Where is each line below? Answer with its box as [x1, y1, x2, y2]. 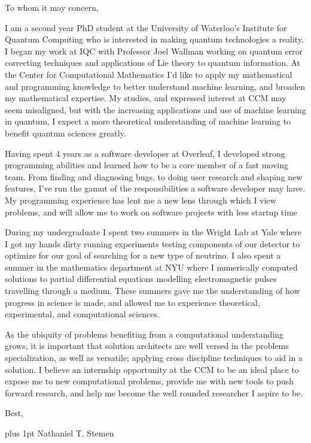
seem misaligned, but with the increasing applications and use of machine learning [5, 103, 306, 116]
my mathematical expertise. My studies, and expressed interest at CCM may [5, 92, 286, 104]
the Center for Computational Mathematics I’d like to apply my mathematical [5, 68, 292, 80]
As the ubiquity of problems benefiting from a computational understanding [5, 327, 283, 340]
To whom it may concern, [5, 1, 99, 13]
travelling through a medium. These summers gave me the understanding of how [5, 284, 300, 297]
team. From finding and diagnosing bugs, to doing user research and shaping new [5, 170, 303, 183]
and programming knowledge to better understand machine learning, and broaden [5, 80, 306, 92]
